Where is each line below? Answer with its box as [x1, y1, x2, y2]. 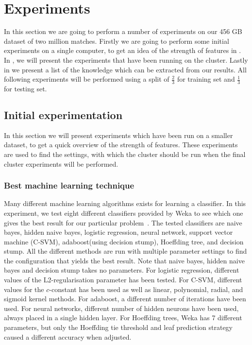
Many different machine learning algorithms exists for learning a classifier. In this [4, 198, 246, 208]
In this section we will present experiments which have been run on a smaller [4, 130, 233, 140]
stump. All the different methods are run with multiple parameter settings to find [4, 246, 247, 256]
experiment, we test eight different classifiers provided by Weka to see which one [4, 207, 243, 218]
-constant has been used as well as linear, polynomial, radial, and [49, 284, 243, 294]
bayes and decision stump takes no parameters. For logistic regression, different [4, 265, 239, 275]
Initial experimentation [4, 107, 123, 122]
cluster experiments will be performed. [4, 158, 118, 169]
